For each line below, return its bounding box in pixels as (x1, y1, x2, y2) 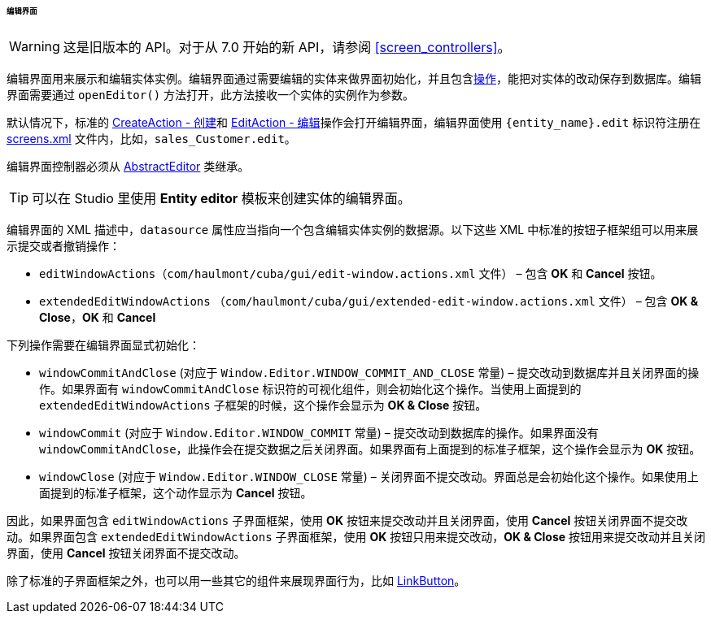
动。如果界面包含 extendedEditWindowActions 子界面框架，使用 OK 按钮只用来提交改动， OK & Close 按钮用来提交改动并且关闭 (7, 529, 706, 544)
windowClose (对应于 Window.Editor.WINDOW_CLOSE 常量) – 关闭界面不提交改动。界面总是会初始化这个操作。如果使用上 (39, 469, 699, 483)
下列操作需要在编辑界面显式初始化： (7, 337, 200, 352)
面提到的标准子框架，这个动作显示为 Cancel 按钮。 (39, 485, 312, 500)
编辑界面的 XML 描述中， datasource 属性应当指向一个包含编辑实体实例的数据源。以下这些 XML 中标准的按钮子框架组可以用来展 (7, 222, 699, 236)
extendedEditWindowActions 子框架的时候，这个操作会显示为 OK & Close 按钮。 (39, 397, 487, 412)
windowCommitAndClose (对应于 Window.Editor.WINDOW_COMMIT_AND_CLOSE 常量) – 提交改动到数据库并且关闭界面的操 (39, 365, 700, 379)
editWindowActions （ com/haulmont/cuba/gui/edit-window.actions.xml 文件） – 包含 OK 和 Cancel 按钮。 (39, 266, 662, 280)
